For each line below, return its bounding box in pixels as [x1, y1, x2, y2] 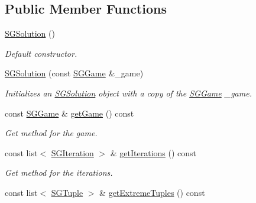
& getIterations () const [110, 146, 197, 159]
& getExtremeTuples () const [99, 186, 205, 198]
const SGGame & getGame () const [5, 107, 134, 119]
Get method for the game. [5, 127, 98, 139]
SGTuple [51, 186, 83, 198]
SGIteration [51, 146, 94, 159]
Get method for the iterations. [5, 166, 113, 179]
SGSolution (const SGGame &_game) [5, 67, 144, 79]
